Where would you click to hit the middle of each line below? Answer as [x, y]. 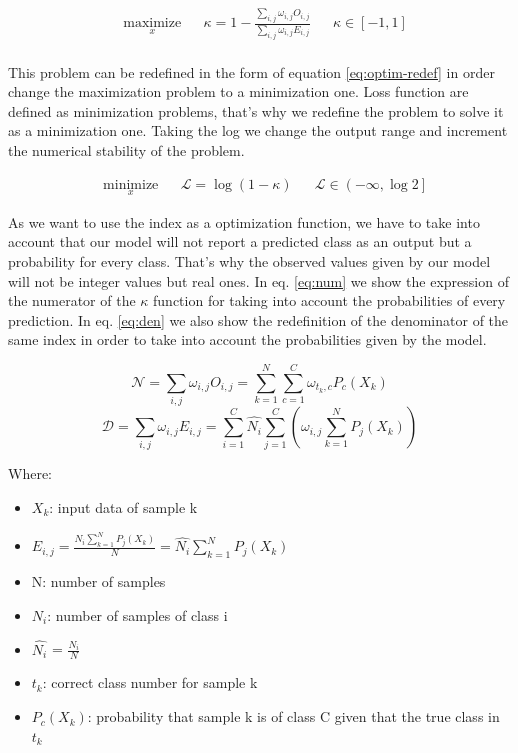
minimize [131, 184]
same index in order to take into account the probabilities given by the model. [247, 339]
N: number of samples [98, 581]
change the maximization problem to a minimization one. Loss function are [238, 91]
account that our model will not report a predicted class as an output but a [240, 241]
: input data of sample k [123, 507]
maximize [152, 23]
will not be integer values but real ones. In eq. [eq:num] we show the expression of [258, 280]
